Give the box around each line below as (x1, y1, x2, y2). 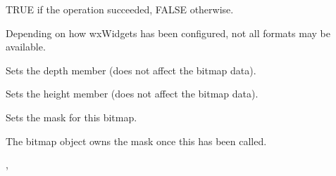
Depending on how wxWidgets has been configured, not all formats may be (6, 25, 330, 40)
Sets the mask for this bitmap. (6, 109, 137, 124)
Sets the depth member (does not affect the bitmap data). (6, 62, 256, 77)
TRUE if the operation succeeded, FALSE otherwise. (6, 2, 234, 16)
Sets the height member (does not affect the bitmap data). (6, 86, 259, 101)
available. (6, 39, 46, 54)
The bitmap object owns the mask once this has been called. (6, 133, 267, 148)
